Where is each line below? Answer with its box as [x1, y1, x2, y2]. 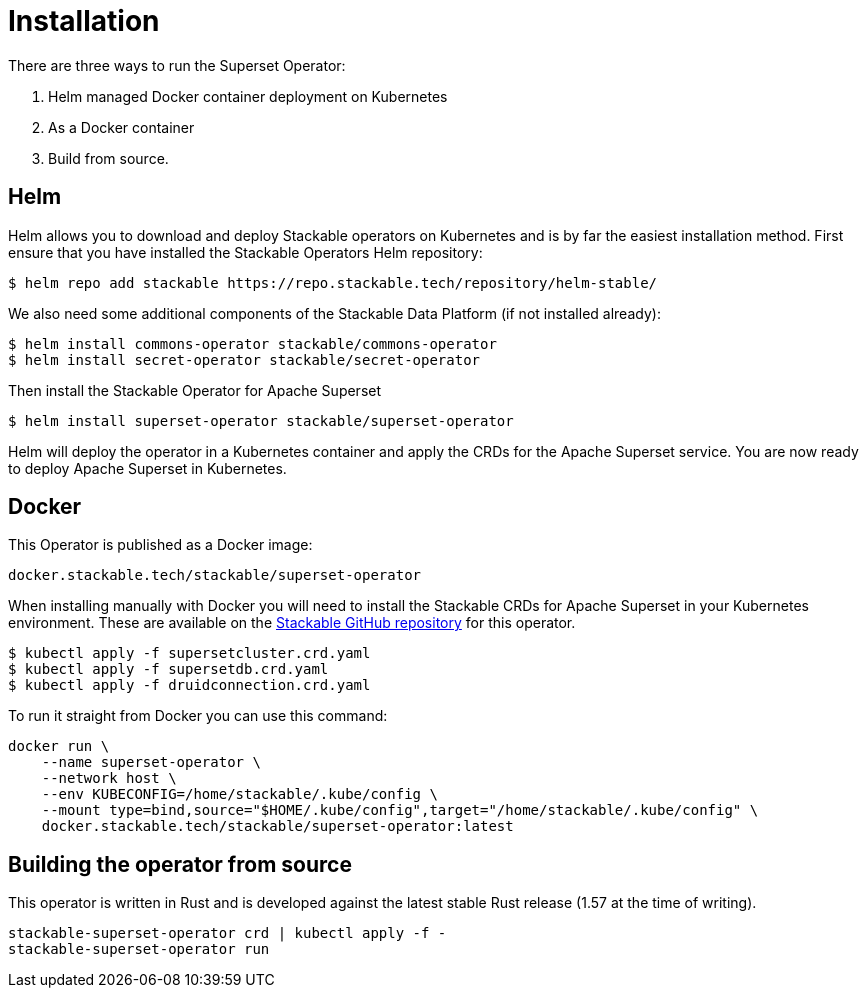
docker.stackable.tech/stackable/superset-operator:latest [41, 818, 514, 835]
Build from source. [48, 149, 169, 167]
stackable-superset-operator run [8, 941, 270, 958]
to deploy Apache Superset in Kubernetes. [8, 459, 287, 477]
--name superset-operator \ [41, 754, 261, 771]
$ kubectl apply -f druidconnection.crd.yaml [8, 677, 371, 694]
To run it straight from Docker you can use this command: [8, 707, 388, 725]
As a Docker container [48, 118, 195, 136]
